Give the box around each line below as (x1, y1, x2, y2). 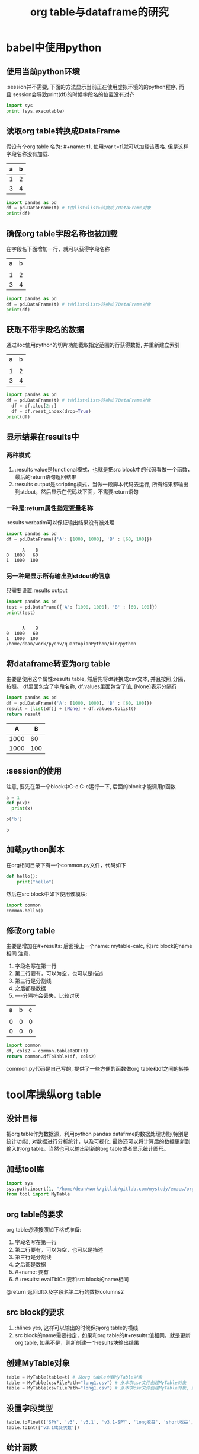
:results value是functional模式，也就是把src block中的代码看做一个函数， (14, 466, 193, 473)
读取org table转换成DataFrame (6, 126, 120, 136)
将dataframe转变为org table (6, 658, 111, 669)
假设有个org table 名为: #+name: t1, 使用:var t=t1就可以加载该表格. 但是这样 (6, 143, 189, 150)
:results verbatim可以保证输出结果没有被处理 (6, 518, 115, 526)
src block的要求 (6, 1307, 65, 1318)
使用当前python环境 (6, 66, 80, 77)
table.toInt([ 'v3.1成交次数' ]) (6, 1425, 80, 1431)
